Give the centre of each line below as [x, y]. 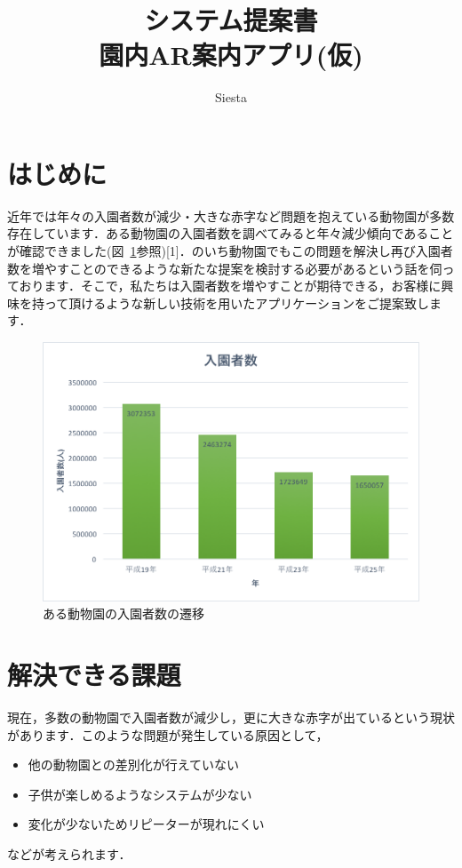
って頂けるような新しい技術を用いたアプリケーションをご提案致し [237, 303]
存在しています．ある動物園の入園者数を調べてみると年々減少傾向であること [231, 233]
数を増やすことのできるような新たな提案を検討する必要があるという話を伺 [225, 268]
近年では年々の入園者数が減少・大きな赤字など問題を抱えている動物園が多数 [231, 215]
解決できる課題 [94, 675]
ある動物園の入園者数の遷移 [123, 613]
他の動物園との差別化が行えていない [133, 764]
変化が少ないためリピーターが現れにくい [146, 824]
